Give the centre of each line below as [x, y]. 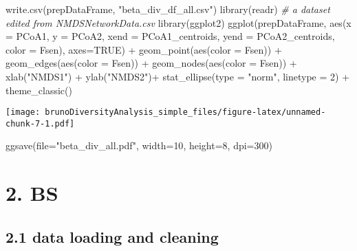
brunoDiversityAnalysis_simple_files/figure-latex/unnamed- [185, 112]
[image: [23, 112]
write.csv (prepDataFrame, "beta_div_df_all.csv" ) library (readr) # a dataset [168, 9]
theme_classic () [39, 90]
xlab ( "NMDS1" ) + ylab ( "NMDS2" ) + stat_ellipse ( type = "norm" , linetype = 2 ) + [178, 76]
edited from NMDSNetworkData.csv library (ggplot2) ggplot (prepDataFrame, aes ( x [178, 22]
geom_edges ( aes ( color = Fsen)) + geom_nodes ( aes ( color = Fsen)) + [151, 63]
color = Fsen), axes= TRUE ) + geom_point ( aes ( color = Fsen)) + [144, 49]
